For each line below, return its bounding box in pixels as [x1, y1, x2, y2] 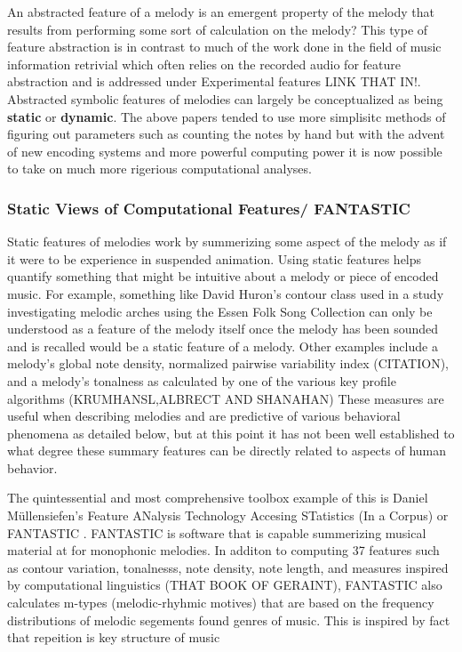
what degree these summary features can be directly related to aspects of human [7, 441, 447, 460]
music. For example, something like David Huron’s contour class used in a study [7, 284, 444, 302]
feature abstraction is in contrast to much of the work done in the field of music [7, 37, 442, 56]
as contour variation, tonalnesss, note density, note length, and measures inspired [7, 558, 449, 576]
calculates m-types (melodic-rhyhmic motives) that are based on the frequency [7, 593, 434, 612]
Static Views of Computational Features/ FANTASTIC [7, 197, 410, 219]
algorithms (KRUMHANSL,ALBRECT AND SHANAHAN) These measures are [7, 389, 444, 407]
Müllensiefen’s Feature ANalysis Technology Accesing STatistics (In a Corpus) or [7, 506, 449, 525]
